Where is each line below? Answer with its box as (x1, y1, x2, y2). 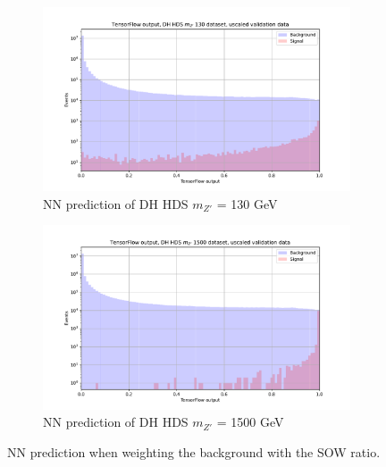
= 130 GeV (216, 194, 278, 213)
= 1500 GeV (216, 413, 284, 431)
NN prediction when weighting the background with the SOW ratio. (7, 442, 381, 461)
